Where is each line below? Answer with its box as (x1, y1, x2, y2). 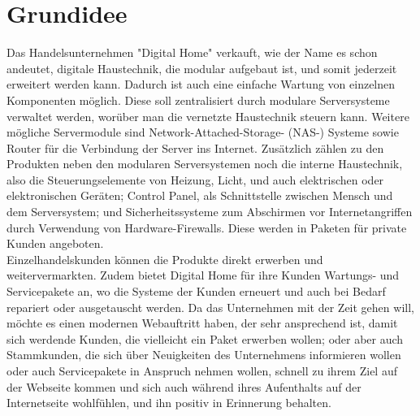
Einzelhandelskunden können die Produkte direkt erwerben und (6, 250, 323, 267)
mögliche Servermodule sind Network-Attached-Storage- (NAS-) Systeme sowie (6, 123, 399, 141)
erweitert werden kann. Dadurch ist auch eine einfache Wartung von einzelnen (6, 76, 396, 93)
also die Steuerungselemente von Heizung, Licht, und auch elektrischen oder (6, 171, 384, 188)
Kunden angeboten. (6, 235, 104, 252)
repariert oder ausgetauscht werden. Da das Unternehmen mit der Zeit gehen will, (6, 298, 414, 315)
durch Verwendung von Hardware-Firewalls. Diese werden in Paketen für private (6, 219, 407, 236)
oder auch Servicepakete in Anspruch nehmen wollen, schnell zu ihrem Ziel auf (6, 362, 397, 379)
